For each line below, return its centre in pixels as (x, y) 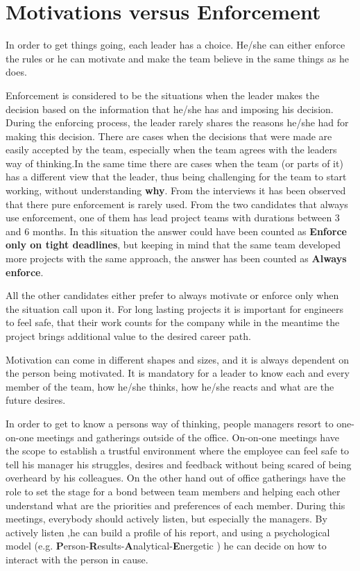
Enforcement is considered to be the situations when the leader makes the (163, 95)
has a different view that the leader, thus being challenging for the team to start (176, 177)
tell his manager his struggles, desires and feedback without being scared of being (179, 464)
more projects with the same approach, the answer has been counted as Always (176, 258)
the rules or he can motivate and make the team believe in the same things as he (177, 58)
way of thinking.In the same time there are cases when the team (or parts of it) (174, 163)
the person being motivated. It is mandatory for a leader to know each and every (178, 373)
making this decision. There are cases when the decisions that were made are (169, 136)
